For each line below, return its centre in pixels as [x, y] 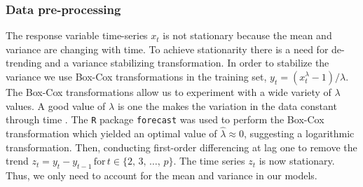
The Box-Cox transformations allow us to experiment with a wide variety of [169, 92]
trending [24, 63]
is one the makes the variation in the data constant [227, 105]
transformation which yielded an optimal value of [111, 133]
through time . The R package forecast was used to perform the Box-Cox [165, 119]
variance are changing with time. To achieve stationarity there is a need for [167, 49]
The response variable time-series [77, 35]
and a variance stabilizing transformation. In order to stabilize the [187, 63]
